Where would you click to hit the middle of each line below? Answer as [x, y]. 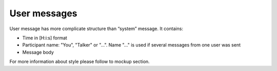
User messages [43, 13]
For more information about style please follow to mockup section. [80, 62]
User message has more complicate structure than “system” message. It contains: [96, 29]
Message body [38, 52]
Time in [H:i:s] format [45, 38]
